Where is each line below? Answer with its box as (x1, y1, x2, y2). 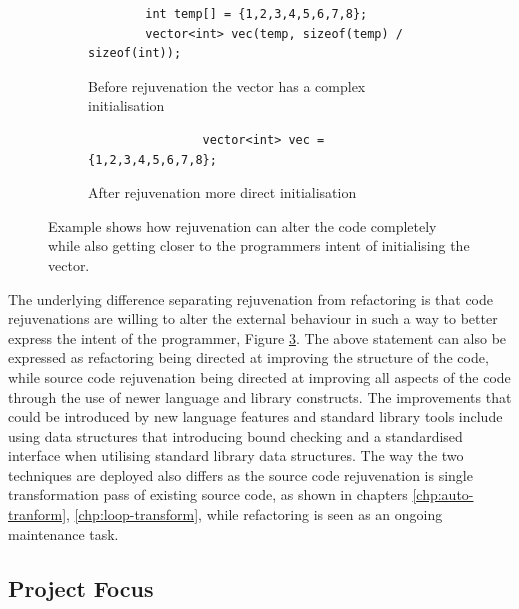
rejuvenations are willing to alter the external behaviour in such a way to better (8, 308, 498, 329)
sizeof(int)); (88, 46, 182, 61)
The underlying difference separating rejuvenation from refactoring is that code (8, 288, 494, 309)
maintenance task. (8, 523, 119, 544)
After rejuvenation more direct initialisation (88, 182, 357, 203)
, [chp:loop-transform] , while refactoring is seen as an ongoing (66, 504, 443, 525)
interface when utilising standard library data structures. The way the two (8, 445, 464, 466)
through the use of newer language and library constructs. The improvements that (8, 386, 512, 407)
